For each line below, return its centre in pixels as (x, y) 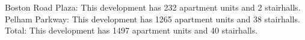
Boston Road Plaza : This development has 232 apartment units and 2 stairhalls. (153, 7)
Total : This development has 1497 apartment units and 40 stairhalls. (131, 30)
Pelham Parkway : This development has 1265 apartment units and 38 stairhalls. (152, 19)
